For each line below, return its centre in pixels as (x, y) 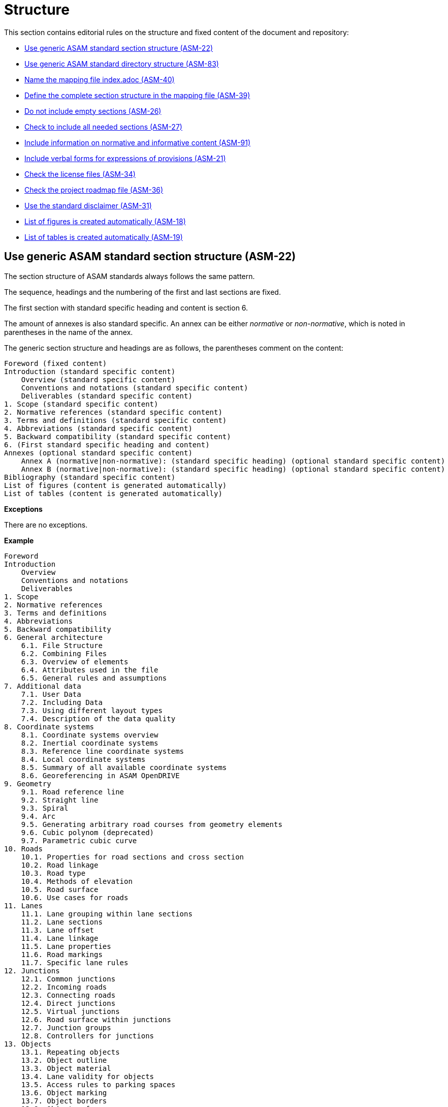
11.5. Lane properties (66, 946)
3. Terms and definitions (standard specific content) (116, 420)
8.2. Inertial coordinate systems (90, 743)
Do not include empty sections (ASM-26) (93, 111)
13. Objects (28, 1044)
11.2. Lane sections (62, 922)
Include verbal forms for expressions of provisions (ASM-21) (125, 158)
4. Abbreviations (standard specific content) (98, 428)
